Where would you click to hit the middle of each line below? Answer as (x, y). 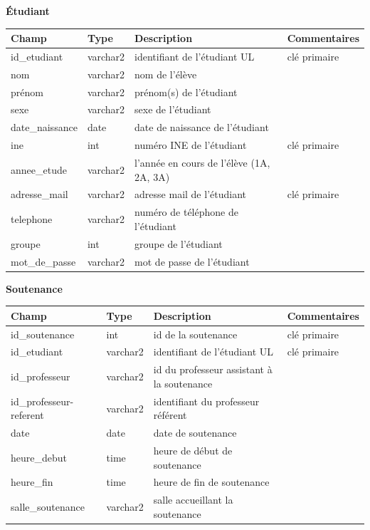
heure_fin (32, 482)
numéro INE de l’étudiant (191, 145)
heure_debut (39, 457)
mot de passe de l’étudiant (192, 261)
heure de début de (193, 450)
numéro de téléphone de (186, 212)
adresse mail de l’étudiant (190, 194)
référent (170, 415)
